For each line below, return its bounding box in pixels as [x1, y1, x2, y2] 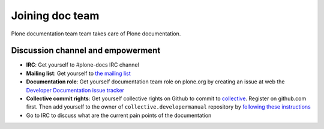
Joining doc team [11, 9, 100, 22]
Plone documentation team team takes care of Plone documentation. [11, 30, 181, 37]
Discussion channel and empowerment [11, 46, 161, 56]
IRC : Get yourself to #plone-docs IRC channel [26, 61, 139, 68]
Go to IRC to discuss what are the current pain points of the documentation [26, 112, 212, 119]
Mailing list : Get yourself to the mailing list [26, 70, 131, 77]
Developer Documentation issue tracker [26, 86, 125, 94]
